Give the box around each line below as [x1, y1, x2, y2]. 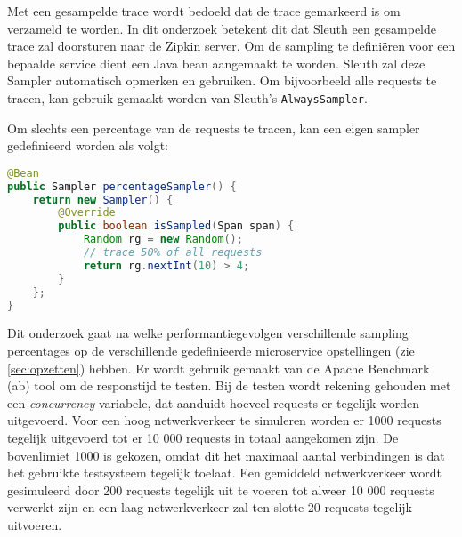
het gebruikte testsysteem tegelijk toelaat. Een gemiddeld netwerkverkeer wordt [7, 463, 442, 482]
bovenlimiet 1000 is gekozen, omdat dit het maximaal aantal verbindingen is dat [7, 445, 445, 464]
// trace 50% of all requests [83, 246, 263, 260]
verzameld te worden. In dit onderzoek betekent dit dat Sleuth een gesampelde [7, 19, 437, 37]
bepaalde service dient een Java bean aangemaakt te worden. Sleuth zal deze [7, 53, 426, 72]
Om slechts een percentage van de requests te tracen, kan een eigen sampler [7, 118, 420, 137]
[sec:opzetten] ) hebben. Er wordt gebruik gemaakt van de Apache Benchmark [7, 358, 430, 377]
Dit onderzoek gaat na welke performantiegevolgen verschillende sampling [7, 324, 409, 342]
